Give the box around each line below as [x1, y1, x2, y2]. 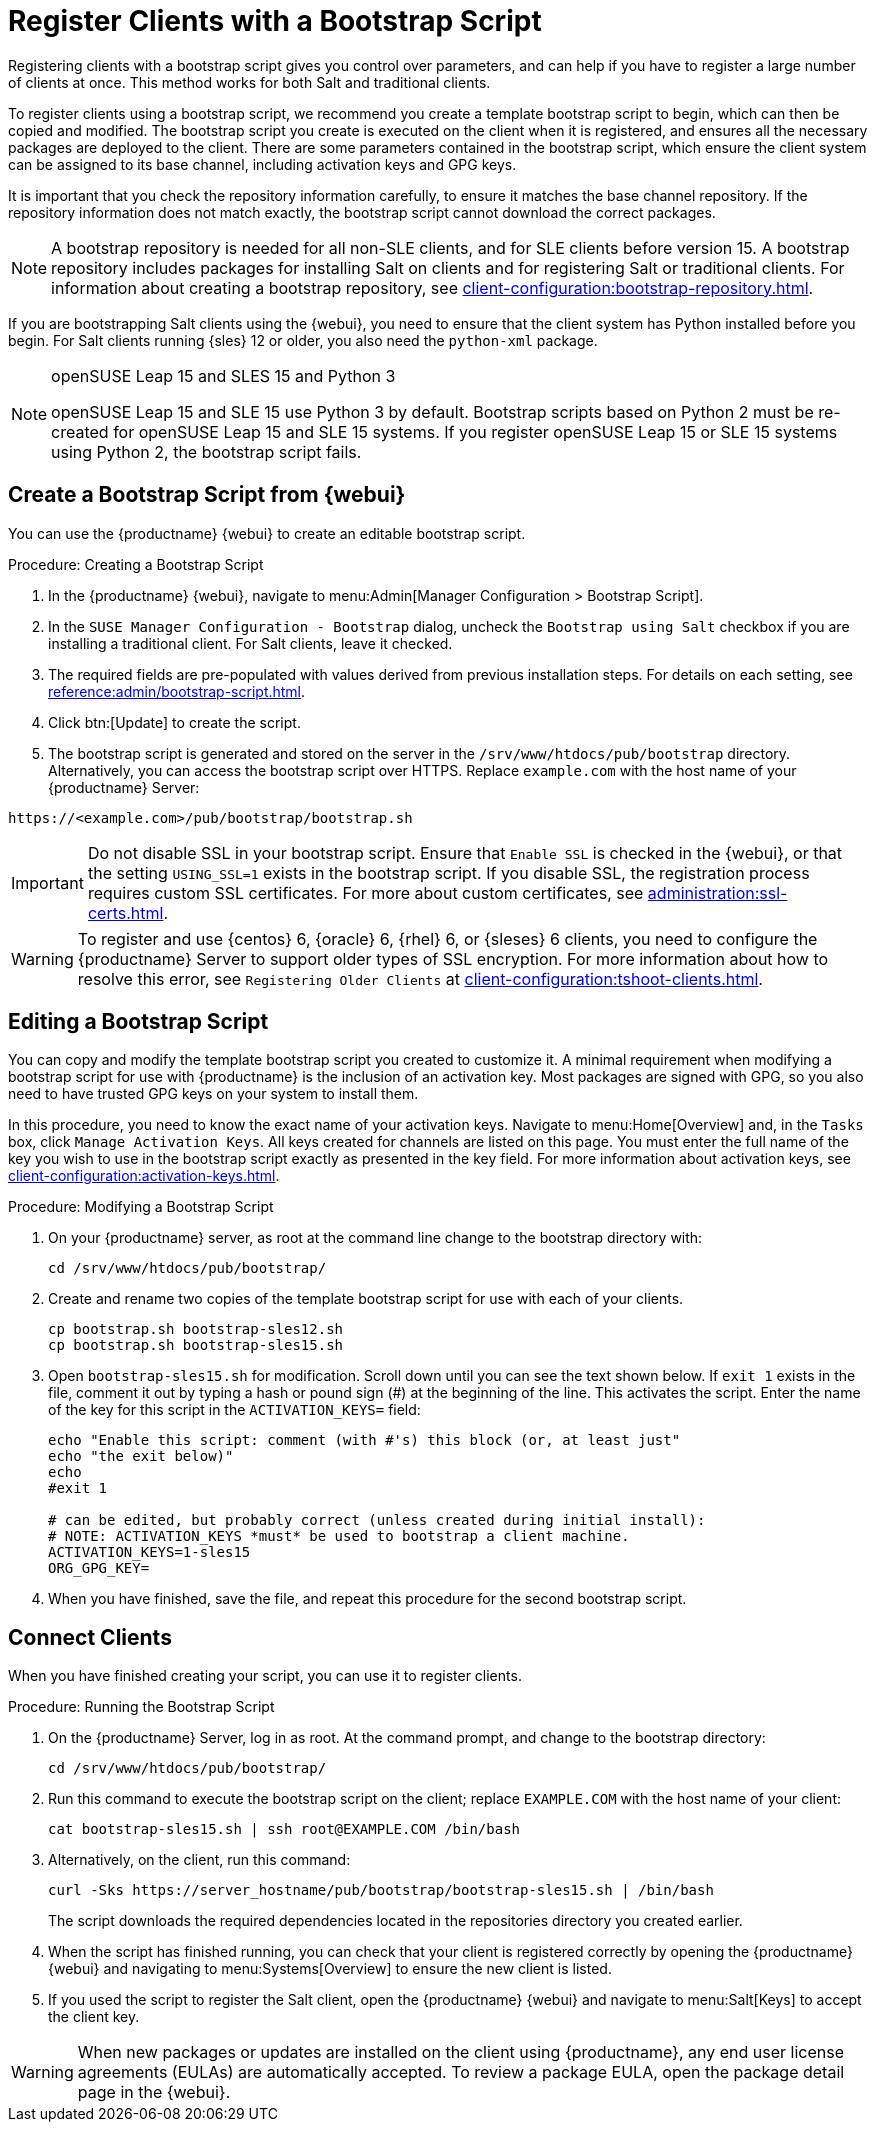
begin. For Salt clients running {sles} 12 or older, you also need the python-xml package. [8, 331, 598, 349]
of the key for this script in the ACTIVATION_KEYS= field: [48, 1401, 421, 1419]
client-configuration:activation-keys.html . [8, 1167, 280, 1185]
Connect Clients [8, 1624, 172, 1650]
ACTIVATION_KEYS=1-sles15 [48, 1544, 251, 1561]
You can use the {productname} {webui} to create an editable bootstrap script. [8, 524, 526, 542]
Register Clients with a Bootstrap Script [8, 4, 542, 38]
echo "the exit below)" [48, 1448, 234, 1465]
